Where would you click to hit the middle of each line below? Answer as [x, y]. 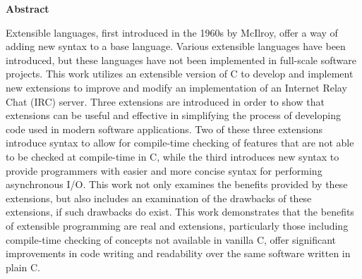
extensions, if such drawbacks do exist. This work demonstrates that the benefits [180, 212]
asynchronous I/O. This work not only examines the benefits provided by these [177, 184]
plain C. [23, 267]
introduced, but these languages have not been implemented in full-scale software [181, 60]
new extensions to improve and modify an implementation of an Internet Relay [176, 87]
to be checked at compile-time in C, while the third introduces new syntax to [173, 156]
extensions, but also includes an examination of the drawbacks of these [159, 198]
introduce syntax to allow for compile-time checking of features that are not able [180, 143]
